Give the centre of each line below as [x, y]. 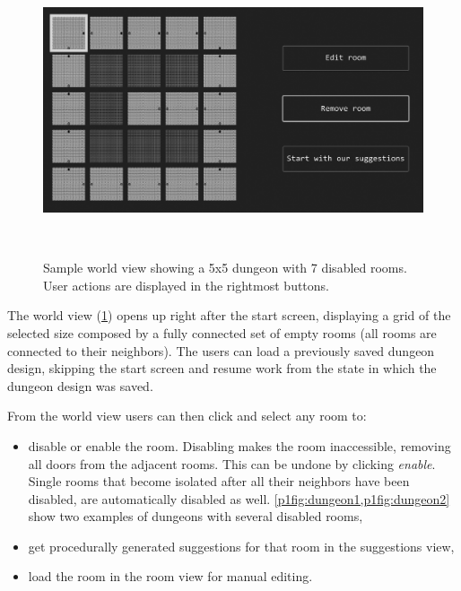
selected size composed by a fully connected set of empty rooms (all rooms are [222, 332]
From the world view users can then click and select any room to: [187, 416]
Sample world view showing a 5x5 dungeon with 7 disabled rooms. [225, 268]
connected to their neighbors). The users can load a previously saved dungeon [221, 350]
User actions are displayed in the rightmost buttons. [187, 285]
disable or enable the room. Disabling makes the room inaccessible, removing [239, 445]
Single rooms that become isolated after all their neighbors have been [219, 481]
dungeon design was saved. [80, 385]
